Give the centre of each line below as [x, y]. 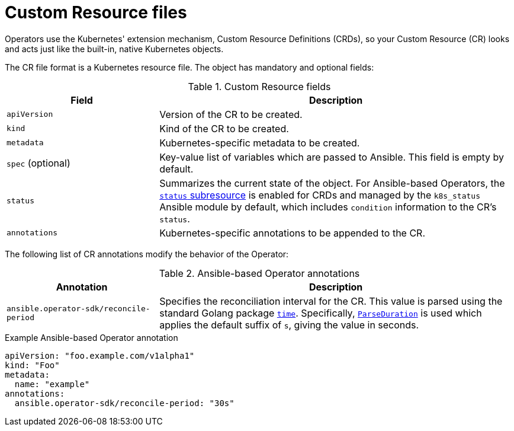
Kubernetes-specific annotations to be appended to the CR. [293, 233]
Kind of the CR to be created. [224, 128]
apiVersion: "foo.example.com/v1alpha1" [100, 355]
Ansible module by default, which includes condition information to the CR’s [328, 207]
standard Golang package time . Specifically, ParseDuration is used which [321, 313]
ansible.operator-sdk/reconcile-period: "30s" [124, 403]
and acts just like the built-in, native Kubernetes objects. [114, 49]
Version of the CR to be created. [231, 114]
